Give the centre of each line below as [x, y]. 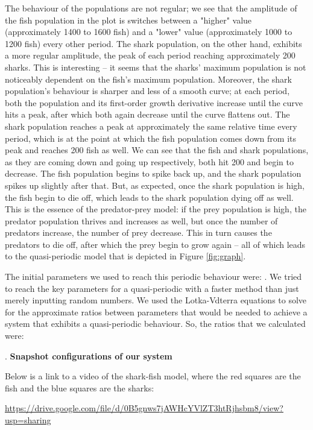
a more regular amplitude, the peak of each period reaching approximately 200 [150, 55]
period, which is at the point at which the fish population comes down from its [151, 138]
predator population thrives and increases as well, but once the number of [141, 220]
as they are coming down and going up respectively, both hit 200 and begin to [149, 161]
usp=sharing [28, 420]
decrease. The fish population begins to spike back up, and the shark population [153, 173]
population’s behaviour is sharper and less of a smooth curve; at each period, [147, 91]
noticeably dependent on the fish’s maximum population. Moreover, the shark [148, 79]
